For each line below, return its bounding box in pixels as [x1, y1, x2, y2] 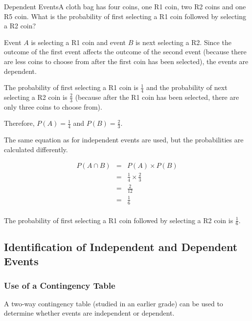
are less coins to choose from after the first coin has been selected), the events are [4, 56, 249, 66]
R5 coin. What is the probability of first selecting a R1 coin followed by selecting [4, 11, 247, 21]
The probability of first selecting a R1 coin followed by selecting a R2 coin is [4, 215, 233, 225]
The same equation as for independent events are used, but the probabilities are [4, 135, 244, 145]
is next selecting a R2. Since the [135, 37, 231, 47]
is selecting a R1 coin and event [31, 37, 126, 47]
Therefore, [4, 118, 35, 128]
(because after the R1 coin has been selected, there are [75, 92, 239, 102]
